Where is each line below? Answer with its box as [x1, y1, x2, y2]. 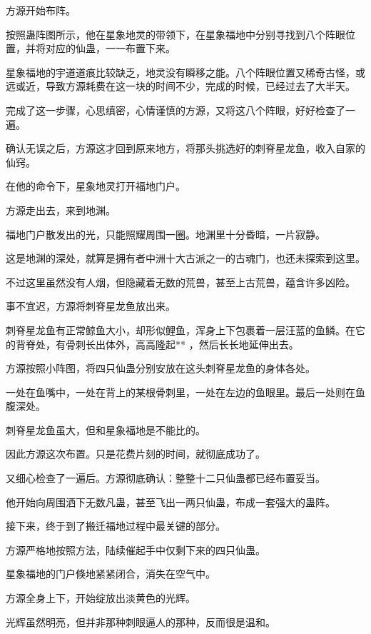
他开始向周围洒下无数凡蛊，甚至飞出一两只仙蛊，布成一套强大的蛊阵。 [6, 494, 335, 509]
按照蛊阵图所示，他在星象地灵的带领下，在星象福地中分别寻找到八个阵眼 [6, 26, 345, 41]
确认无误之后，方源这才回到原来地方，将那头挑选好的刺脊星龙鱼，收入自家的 [6, 141, 365, 156]
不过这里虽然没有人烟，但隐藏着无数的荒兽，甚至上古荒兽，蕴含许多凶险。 [6, 274, 355, 289]
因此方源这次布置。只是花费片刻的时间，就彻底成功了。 [6, 446, 265, 461]
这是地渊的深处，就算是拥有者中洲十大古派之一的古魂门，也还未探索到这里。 [6, 251, 365, 266]
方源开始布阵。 [6, 3, 76, 17]
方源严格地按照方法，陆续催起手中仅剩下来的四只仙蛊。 [6, 542, 265, 557]
